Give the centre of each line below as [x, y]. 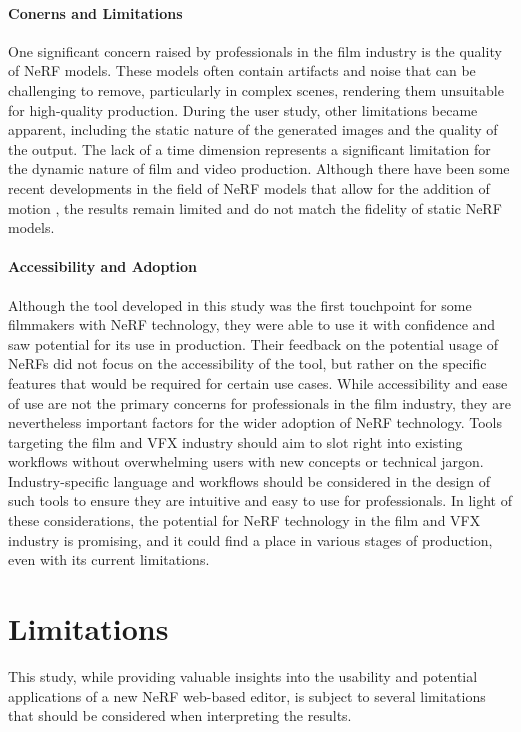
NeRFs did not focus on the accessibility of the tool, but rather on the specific [247, 363]
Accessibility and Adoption [103, 266]
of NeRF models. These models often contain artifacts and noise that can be [242, 70]
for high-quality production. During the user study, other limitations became [243, 109]
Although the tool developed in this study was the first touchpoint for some [240, 304]
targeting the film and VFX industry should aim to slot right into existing [235, 441]
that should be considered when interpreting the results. [180, 715]
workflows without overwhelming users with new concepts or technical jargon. [246, 461]
